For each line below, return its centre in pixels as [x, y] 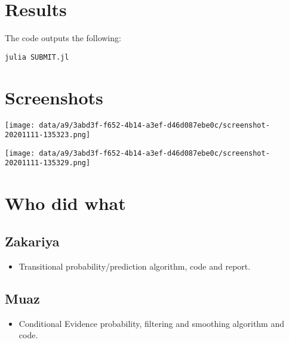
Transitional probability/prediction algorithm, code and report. [135, 266]
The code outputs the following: [63, 38]
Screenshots [54, 97]
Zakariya [32, 241]
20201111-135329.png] [48, 163]
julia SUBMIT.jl [37, 57]
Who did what [65, 203]
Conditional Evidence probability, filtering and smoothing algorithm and [152, 323]
